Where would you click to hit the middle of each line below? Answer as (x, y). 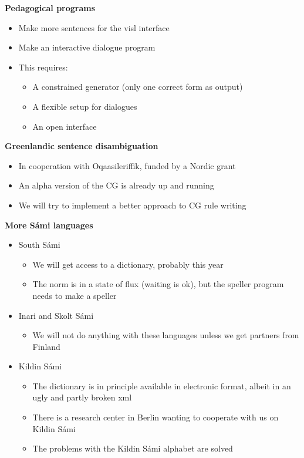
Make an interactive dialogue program (87, 47)
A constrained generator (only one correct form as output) (138, 87)
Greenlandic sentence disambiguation (82, 146)
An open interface (65, 126)
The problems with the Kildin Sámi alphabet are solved (133, 448)
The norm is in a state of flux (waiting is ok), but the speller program (158, 284)
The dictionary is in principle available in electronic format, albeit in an (162, 385)
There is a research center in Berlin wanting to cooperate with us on (156, 417)
